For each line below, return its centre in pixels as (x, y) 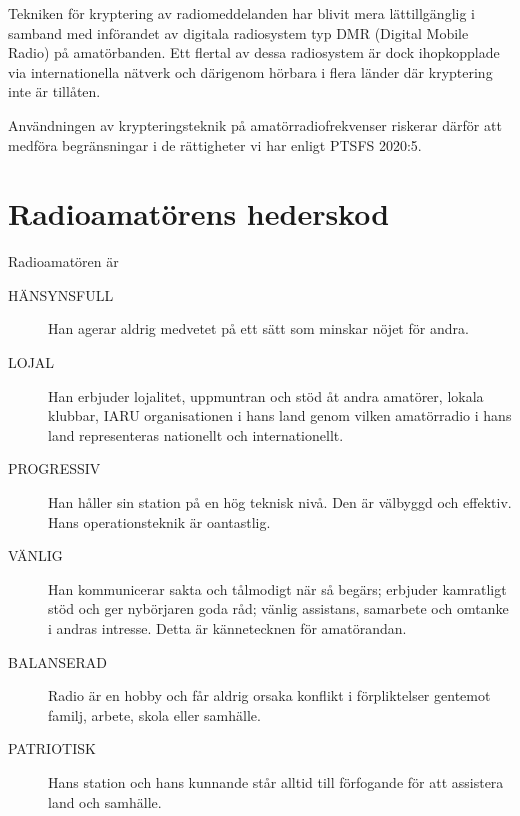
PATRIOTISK (52, 748)
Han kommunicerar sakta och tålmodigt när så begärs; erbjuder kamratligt (277, 588)
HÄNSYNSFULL (61, 294)
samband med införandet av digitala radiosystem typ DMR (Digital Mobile (238, 32)
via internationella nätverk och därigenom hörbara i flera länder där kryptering (250, 71)
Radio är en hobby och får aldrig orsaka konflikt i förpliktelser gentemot (269, 695)
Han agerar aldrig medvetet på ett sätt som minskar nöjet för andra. (258, 328)
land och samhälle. (105, 801)
